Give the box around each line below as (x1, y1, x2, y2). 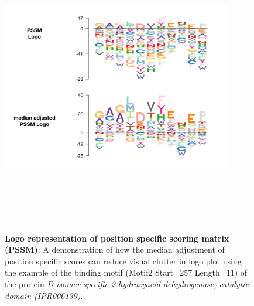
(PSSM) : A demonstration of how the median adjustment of (5, 243, 225, 256)
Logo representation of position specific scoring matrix (5, 232, 229, 244)
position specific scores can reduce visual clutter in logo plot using (5, 254, 242, 267)
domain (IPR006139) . (5, 289, 83, 301)
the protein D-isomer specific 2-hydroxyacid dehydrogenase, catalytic (5, 277, 249, 290)
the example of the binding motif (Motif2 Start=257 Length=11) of (5, 266, 248, 278)
